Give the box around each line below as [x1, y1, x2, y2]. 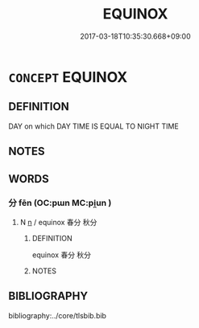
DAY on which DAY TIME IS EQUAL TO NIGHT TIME [8, 121, 179, 131]
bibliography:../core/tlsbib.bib [8, 310, 107, 320]
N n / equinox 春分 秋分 [19, 217, 97, 227]
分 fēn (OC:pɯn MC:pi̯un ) [8, 198, 112, 209]
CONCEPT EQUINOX [8, 68, 128, 86]
